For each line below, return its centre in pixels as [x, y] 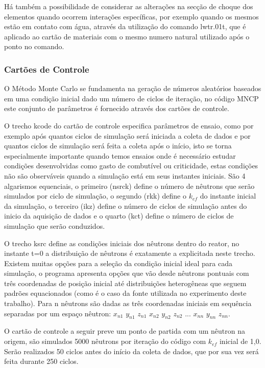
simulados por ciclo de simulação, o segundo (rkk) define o [95, 196]
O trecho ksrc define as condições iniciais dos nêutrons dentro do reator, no [122, 243]
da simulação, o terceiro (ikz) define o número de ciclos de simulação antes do [126, 205]
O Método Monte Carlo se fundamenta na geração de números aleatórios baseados [133, 88]
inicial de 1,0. [240, 341]
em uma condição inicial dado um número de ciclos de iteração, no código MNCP [131, 98]
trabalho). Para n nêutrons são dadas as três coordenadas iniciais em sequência [128, 303]
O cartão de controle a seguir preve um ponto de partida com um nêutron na [125, 331]
